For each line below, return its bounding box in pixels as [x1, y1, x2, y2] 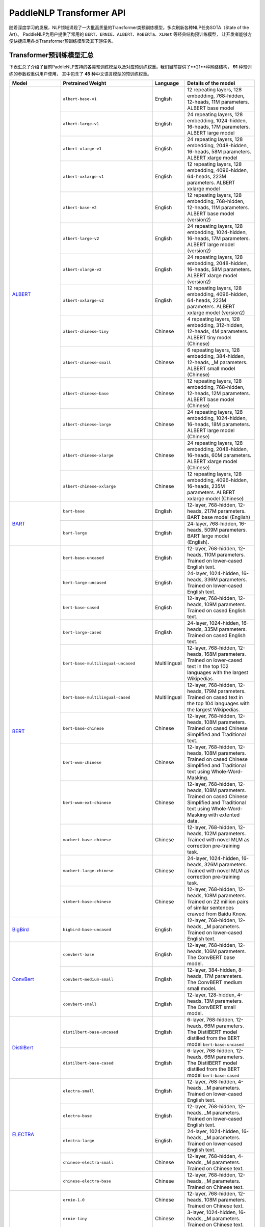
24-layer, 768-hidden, [187, 520, 238, 527]
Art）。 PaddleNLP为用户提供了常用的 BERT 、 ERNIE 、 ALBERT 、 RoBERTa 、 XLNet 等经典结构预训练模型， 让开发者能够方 [9, 31, 252, 37]
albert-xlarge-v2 [63, 267, 102, 272]
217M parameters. [204, 508, 246, 515]
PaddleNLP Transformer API [9, 7, 126, 18]
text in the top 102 [187, 663, 229, 670]
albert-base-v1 [63, 96, 97, 102]
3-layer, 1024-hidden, [187, 1209, 238, 1216]
